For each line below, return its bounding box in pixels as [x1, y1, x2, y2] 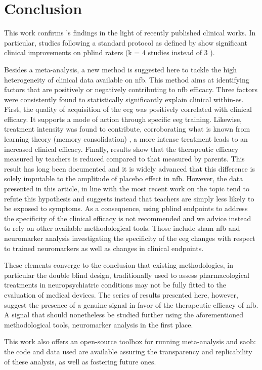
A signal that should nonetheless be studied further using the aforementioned [4, 309, 244, 320]
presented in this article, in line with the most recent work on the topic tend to [4, 183, 249, 194]
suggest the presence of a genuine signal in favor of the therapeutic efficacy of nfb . [4, 299, 258, 310]
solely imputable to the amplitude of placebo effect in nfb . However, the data [4, 173, 243, 184]
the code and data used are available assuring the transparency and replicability [4, 346, 252, 356]
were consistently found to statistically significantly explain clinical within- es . [4, 94, 244, 104]
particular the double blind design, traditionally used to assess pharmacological [4, 269, 249, 280]
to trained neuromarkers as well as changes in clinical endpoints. [4, 242, 204, 253]
